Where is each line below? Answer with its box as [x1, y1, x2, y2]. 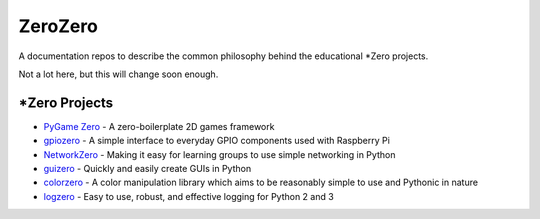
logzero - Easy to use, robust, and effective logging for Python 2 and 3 [43, 190, 334, 202]
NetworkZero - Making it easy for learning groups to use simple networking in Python [43, 148, 396, 160]
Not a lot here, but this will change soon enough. [18, 68, 219, 80]
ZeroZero [18, 15, 99, 37]
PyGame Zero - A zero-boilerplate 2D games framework [43, 120, 275, 132]
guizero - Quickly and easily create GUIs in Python [43, 163, 252, 175]
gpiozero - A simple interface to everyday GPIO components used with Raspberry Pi [43, 135, 390, 147]
